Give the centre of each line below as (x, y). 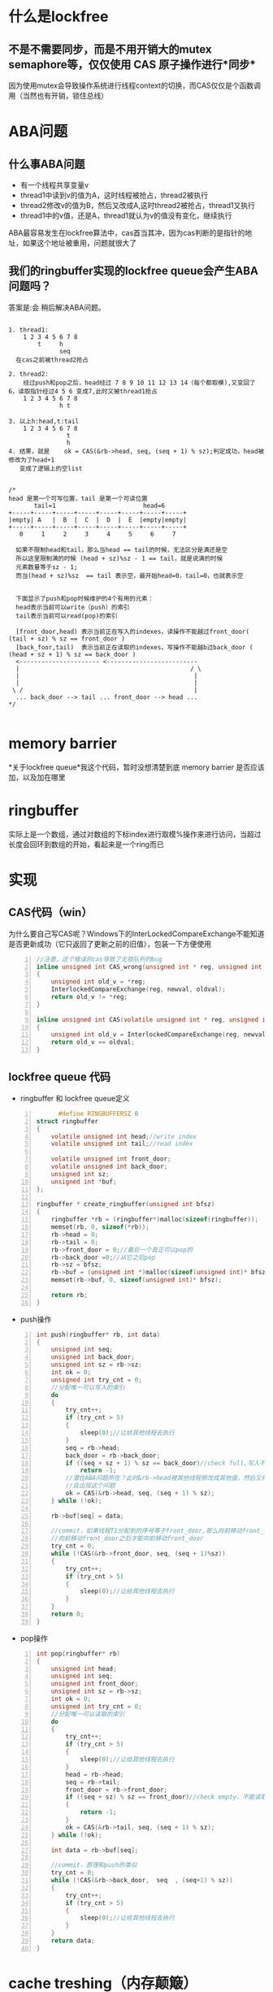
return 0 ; (67, 1614)
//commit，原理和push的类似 (94, 1865)
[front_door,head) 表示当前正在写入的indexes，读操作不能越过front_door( (133, 631)
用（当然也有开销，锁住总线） (58, 95)
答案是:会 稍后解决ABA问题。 (57, 307)
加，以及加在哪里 (37, 777)
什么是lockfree (58, 17)
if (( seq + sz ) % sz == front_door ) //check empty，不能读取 (166, 1797)
